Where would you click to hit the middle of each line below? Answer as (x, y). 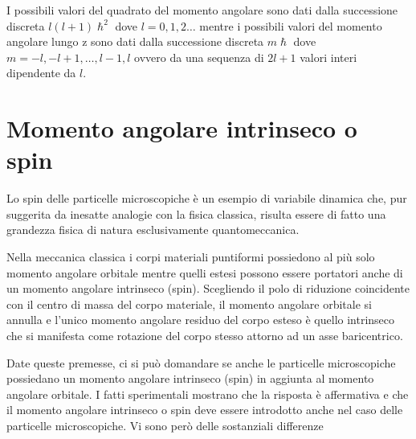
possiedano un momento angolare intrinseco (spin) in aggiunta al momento (190, 378)
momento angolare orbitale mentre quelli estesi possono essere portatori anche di (205, 272)
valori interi (328, 57)
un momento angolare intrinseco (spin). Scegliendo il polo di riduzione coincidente (208, 288)
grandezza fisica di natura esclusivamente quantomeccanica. (153, 230)
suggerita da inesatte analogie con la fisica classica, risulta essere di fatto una (196, 213)
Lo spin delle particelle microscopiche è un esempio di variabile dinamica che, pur (207, 198)
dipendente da (41, 73)
